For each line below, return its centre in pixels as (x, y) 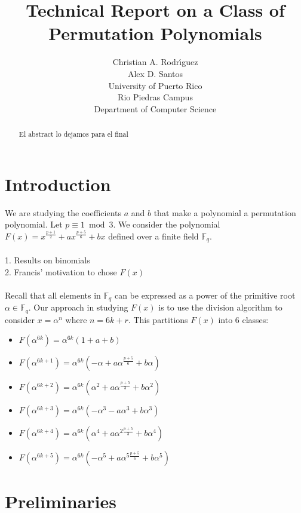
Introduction (58, 184)
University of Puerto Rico (155, 85)
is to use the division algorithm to (220, 307)
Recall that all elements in (53, 295)
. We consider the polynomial (167, 224)
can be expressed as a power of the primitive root (205, 295)
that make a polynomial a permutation (225, 212)
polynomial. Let (34, 224)
